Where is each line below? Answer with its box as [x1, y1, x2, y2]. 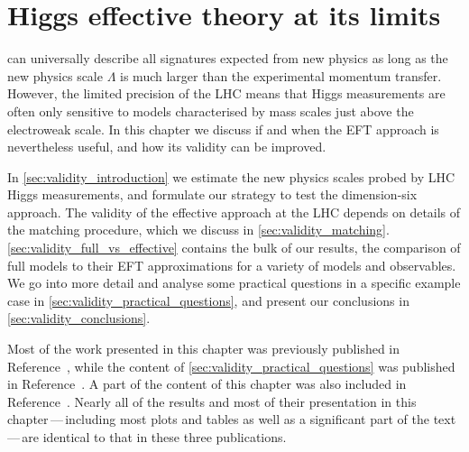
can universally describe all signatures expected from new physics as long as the [7, 49, 448, 68]
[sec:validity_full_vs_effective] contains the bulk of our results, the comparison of [7, 238, 461, 257]
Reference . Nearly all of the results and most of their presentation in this [7, 392, 417, 410]
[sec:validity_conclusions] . [7, 309, 151, 327]
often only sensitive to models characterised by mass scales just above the [7, 101, 414, 120]
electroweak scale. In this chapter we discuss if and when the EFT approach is [7, 119, 439, 138]
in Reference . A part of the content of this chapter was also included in [7, 374, 407, 393]
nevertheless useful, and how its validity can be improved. [7, 137, 326, 156]
